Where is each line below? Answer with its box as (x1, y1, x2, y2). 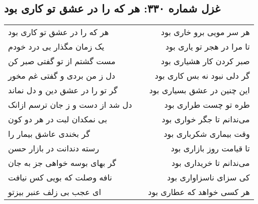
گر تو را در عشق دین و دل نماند (8, 84, 118, 96)
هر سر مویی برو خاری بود (161, 26, 250, 38)
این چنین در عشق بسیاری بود (149, 84, 250, 96)
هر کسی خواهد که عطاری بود (148, 186, 250, 198)
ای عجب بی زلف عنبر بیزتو (8, 186, 102, 198)
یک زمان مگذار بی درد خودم (8, 41, 105, 53)
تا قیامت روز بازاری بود (170, 142, 250, 154)
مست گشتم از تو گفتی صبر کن (8, 55, 116, 67)
